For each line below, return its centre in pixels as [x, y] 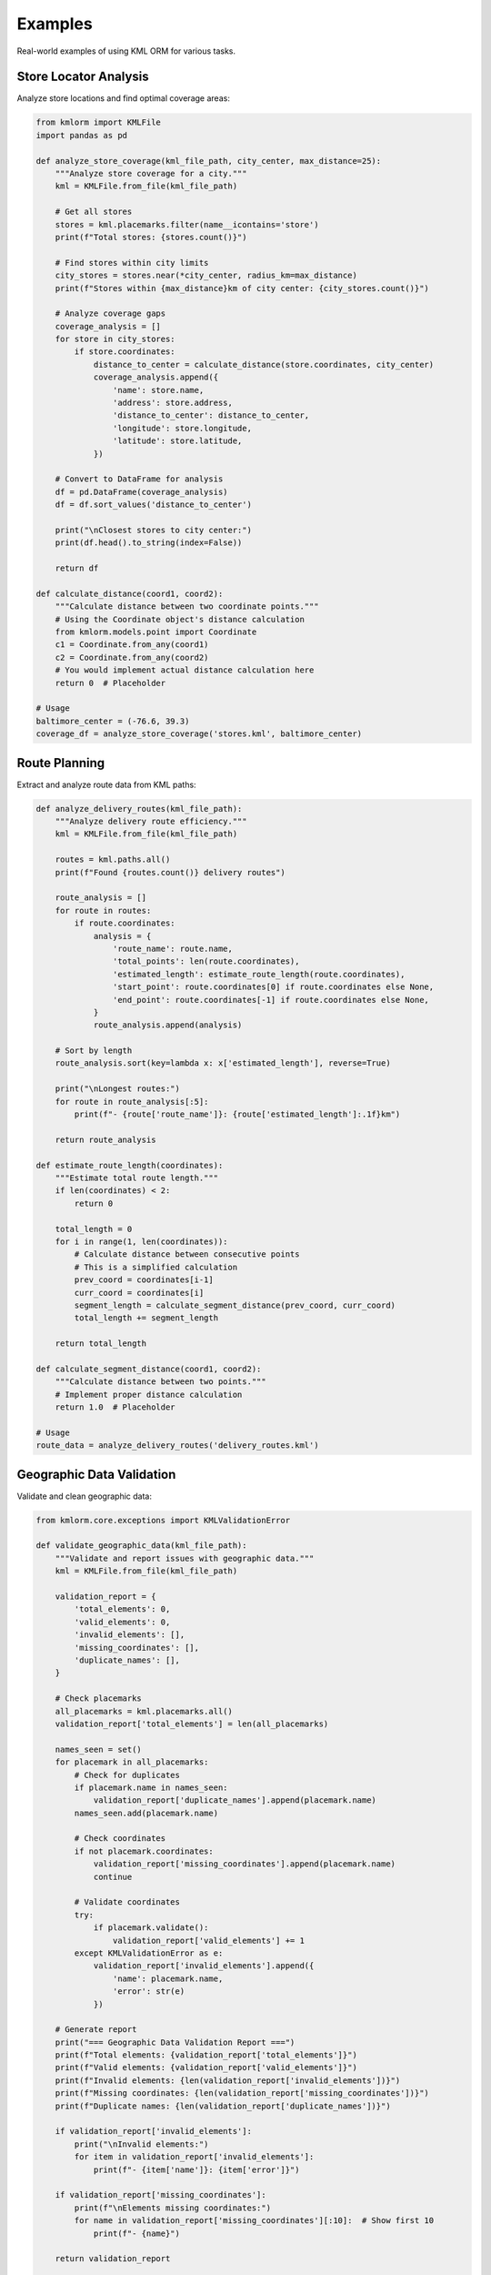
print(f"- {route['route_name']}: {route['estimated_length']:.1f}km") [237, 1114]
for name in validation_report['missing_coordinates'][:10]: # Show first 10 [254, 2221]
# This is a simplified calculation [156, 1267]
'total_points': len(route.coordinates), [206, 961]
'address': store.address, [173, 403]
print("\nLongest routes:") [118, 1089]
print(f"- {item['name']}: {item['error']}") [196, 2169]
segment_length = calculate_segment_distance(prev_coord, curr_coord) [235, 1305]
